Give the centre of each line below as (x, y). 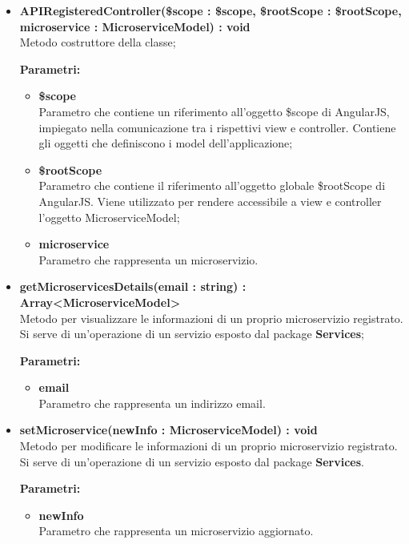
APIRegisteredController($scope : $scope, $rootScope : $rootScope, (211, 10)
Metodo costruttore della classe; (98, 42)
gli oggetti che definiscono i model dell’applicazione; (166, 143)
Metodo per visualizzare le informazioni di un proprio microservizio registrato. (211, 318)
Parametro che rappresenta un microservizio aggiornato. (176, 531)
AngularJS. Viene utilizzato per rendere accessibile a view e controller (210, 201)
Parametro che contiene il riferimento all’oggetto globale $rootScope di (212, 185)
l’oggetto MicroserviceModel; (109, 217)
